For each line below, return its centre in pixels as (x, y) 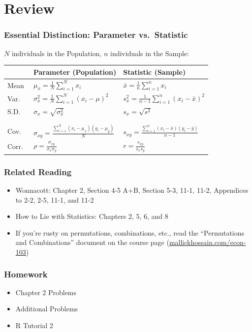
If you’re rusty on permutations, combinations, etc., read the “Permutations (130, 232)
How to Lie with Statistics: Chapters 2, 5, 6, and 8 (92, 216)
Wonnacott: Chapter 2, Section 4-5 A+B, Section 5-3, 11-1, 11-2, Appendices (132, 190)
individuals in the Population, (57, 53)
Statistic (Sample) (155, 72)
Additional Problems (47, 309)
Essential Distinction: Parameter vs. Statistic (96, 35)
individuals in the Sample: (149, 53)
